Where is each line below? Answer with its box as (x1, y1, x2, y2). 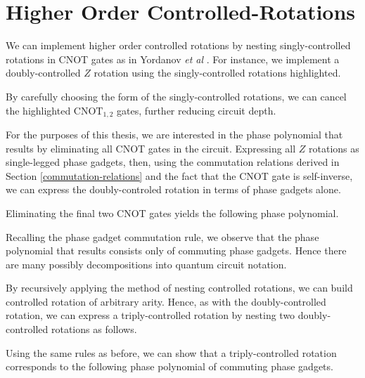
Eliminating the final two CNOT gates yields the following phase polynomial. (6, 205, 339, 220)
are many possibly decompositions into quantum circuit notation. (6, 256, 287, 271)
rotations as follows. (51, 322, 137, 337)
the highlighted (6, 103, 71, 117)
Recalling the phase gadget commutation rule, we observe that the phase (6, 229, 319, 244)
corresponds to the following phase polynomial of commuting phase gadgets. (6, 359, 333, 374)
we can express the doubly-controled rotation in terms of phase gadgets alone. (6, 182, 341, 197)
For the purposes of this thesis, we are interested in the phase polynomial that (6, 126, 343, 141)
